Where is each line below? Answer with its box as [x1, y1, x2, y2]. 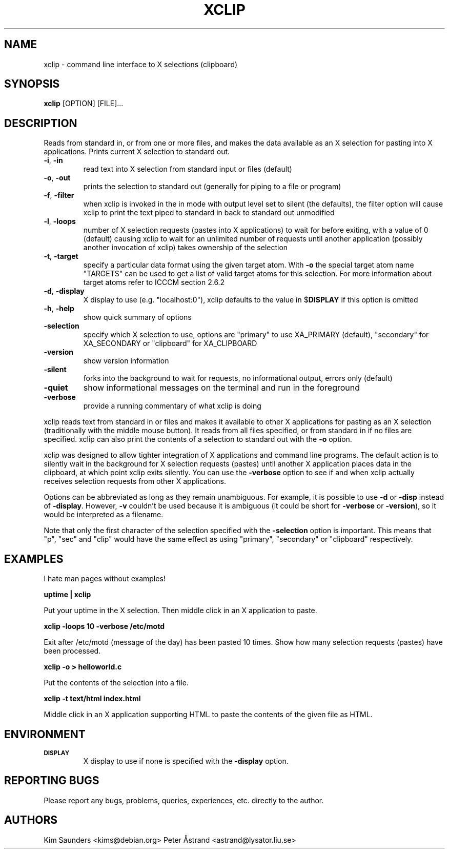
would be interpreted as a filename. [44, 510, 164, 519]
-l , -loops [44, 217, 76, 226]
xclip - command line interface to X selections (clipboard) [44, 59, 238, 69]
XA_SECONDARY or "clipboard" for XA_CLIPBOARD [83, 339, 257, 348]
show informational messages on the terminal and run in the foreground [83, 382, 360, 393]
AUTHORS [4, 814, 58, 827]
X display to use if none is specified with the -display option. [83, 756, 289, 765]
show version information [83, 356, 169, 365]
